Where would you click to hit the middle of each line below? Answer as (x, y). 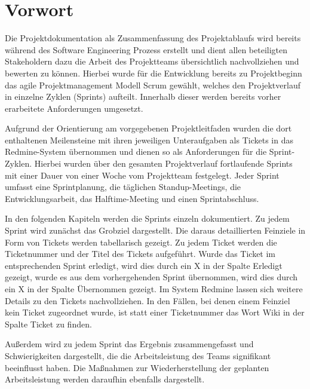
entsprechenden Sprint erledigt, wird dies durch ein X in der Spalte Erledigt (144, 265)
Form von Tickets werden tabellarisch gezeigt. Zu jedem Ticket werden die (141, 242)
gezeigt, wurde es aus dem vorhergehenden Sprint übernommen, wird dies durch (151, 277)
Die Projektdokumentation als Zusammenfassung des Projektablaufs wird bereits (153, 38)
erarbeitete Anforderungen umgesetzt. (74, 108)
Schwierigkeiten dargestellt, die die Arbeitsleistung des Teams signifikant (138, 355)
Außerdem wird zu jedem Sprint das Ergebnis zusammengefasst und (129, 344)
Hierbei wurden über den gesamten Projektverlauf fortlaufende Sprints (163, 163)
